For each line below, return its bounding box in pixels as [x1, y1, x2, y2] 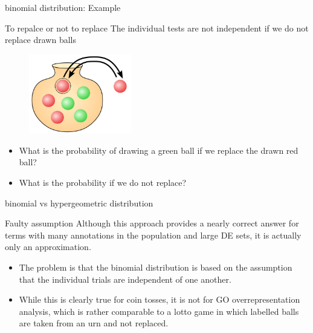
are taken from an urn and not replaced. [19, 317, 169, 329]
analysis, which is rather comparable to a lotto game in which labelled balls [19, 305, 299, 317]
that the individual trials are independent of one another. [19, 272, 231, 285]
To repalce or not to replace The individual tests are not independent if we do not [5, 21, 309, 34]
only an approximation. [5, 240, 91, 253]
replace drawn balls [5, 33, 76, 46]
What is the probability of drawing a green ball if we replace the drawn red [19, 143, 298, 156]
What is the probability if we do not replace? [19, 176, 187, 189]
